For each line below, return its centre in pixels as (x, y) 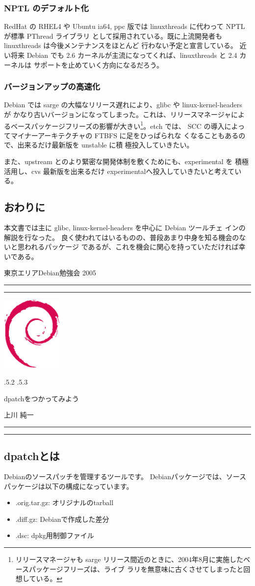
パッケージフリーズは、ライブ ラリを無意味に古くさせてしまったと (136, 569)
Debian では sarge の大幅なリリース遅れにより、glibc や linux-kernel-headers (123, 105)
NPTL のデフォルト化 (46, 8)
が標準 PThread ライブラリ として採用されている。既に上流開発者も (113, 36)
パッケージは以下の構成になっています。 (69, 486)
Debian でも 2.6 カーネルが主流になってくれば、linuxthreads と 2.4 (132, 55)
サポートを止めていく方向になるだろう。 (98, 64)
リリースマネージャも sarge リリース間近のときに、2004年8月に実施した (129, 559)
